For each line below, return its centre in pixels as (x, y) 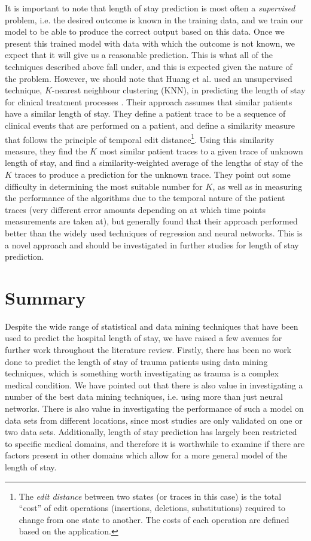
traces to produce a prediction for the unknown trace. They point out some (153, 174)
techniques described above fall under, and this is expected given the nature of (149, 66)
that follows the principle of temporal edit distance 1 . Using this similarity (140, 138)
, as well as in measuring (257, 186)
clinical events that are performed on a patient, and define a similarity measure (150, 125)
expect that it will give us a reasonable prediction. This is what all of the (139, 55)
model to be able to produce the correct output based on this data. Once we (145, 31)
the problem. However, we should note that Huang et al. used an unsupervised (149, 78)
